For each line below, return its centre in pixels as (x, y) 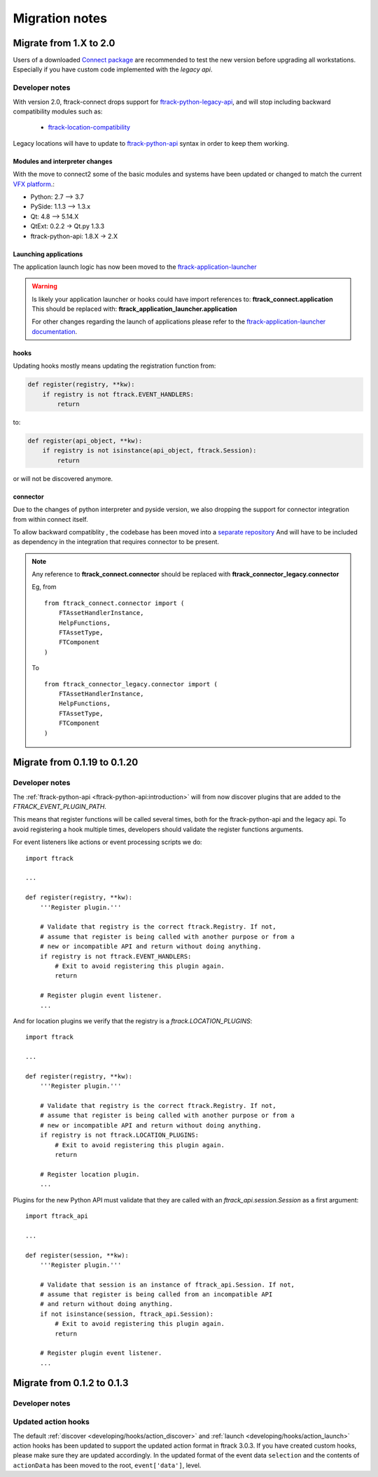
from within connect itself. (50, 519)
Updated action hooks (51, 1422)
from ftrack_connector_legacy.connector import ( (131, 684)
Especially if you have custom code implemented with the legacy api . (113, 69)
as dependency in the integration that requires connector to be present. (116, 542)
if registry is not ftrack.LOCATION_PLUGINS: (119, 1135)
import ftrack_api (57, 1216)
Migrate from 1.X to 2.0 (64, 43)
